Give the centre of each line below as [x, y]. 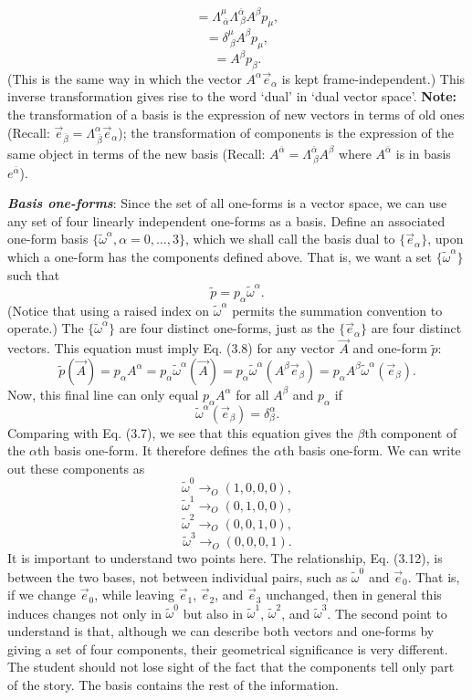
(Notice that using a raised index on [109, 310]
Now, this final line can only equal [103, 394]
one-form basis [48, 239]
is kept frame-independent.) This [373, 78]
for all [252, 394]
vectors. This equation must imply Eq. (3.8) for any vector [171, 348]
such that [34, 274]
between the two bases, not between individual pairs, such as [178, 576]
